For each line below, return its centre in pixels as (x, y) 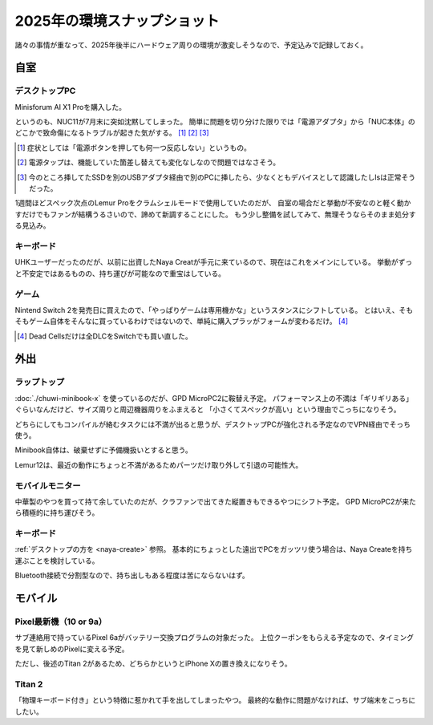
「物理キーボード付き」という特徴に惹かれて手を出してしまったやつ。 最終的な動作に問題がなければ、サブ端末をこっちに (215, 700)
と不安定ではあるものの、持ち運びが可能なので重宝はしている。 (120, 273)
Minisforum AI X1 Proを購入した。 (70, 107)
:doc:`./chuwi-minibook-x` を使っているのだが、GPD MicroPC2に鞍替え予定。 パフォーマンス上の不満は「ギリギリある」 (214, 398)
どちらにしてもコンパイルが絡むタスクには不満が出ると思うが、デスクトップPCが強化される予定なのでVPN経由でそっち (212, 424)
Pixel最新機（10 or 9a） (61, 622)
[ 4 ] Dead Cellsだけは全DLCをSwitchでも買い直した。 (105, 336)
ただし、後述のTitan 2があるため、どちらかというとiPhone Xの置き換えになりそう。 (153, 664)
